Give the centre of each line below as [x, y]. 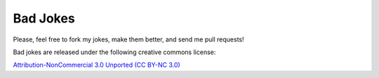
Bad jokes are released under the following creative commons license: [114, 52]
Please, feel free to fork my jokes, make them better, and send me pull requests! [128, 39]
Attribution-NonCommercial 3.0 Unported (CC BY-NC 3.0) [97, 65]
